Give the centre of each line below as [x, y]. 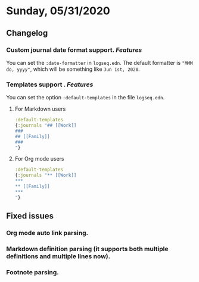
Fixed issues [30, 216]
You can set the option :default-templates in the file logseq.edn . [85, 98]
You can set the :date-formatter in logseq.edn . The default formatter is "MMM [99, 62]
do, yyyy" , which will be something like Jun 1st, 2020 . [73, 69]
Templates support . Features [50, 84]
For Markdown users [40, 109]
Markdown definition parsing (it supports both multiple [87, 249]
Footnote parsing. [33, 272]
